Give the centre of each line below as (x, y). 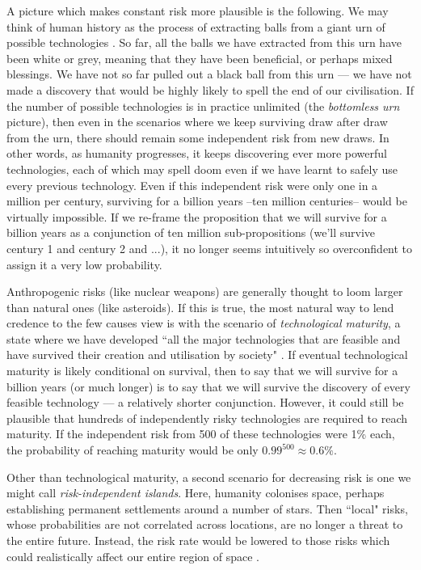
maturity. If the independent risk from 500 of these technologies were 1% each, (201, 434)
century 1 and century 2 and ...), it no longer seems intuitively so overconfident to (210, 248)
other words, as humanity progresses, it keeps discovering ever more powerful (197, 153)
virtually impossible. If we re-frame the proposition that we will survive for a (197, 216)
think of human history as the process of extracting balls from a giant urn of (196, 26)
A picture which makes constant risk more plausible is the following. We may (198, 11)
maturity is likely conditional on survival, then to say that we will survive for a (202, 371)
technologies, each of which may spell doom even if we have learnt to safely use (202, 169)
